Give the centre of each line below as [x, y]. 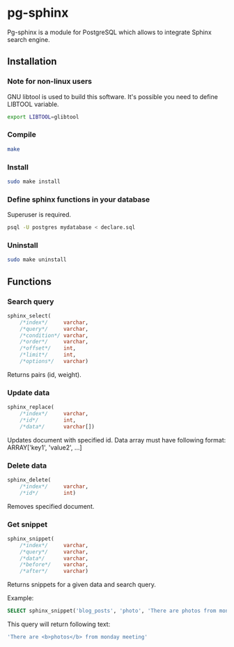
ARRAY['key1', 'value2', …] [45, 447]
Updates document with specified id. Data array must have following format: [117, 440]
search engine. [29, 39]
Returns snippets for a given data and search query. [82, 585]
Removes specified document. [51, 506]
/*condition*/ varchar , [54, 335]
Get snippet [28, 524]
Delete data [27, 466]
